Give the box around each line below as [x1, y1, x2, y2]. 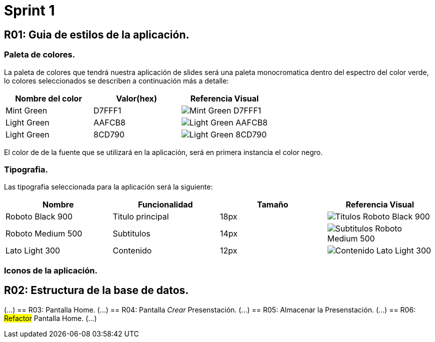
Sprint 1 [4, 2, 55, 19]
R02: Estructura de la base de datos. [4, 284, 189, 297]
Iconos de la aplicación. [4, 265, 97, 275]
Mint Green [5, 105, 47, 115]
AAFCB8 [93, 117, 125, 127]
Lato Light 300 [5, 245, 60, 256]
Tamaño [257, 199, 288, 210]
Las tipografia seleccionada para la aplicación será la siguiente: [4, 182, 213, 191]
